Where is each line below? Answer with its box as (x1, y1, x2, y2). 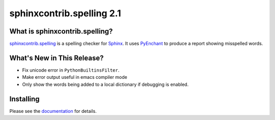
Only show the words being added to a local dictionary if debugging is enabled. (22, 81, 189, 87)
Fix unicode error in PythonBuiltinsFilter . (22, 67, 120, 73)
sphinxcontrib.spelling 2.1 (9, 8, 121, 19)
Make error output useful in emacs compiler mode (22, 74, 127, 80)
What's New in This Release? (9, 53, 104, 62)
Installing (9, 95, 40, 103)
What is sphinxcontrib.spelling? (9, 27, 113, 36)
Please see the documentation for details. (9, 108, 97, 114)
